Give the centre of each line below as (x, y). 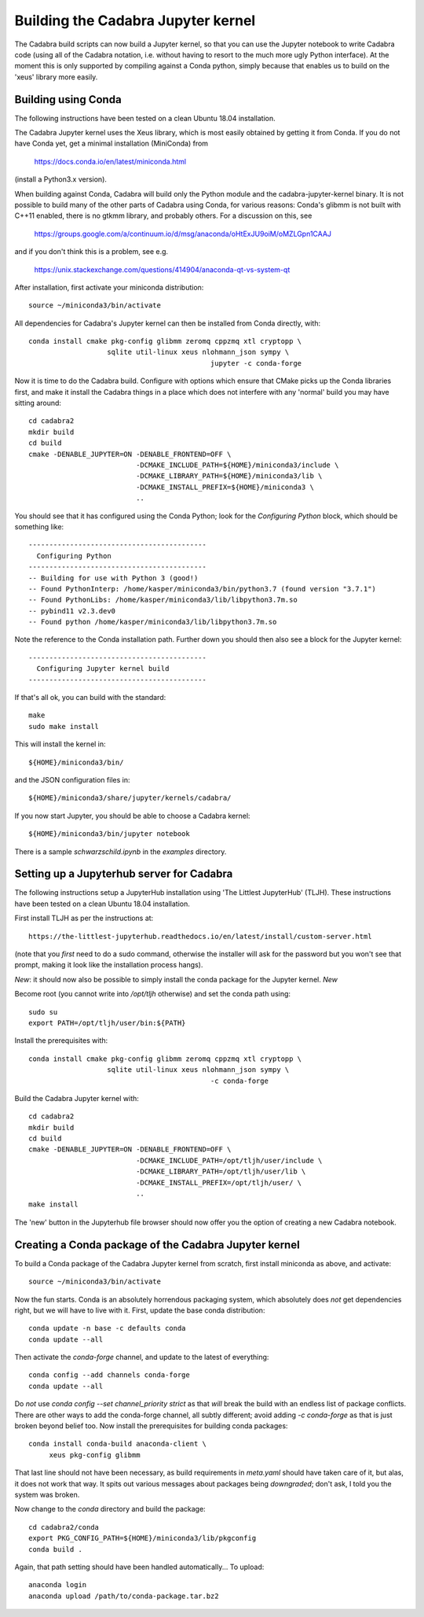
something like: (39, 526)
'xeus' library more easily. (56, 77)
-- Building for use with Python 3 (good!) (113, 578)
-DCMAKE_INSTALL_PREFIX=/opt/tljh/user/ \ (219, 1182)
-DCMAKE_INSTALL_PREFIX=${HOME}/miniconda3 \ (225, 487)
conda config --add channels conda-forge (109, 1375)
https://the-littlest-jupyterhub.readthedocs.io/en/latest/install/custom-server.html (200, 936)
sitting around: (38, 403)
